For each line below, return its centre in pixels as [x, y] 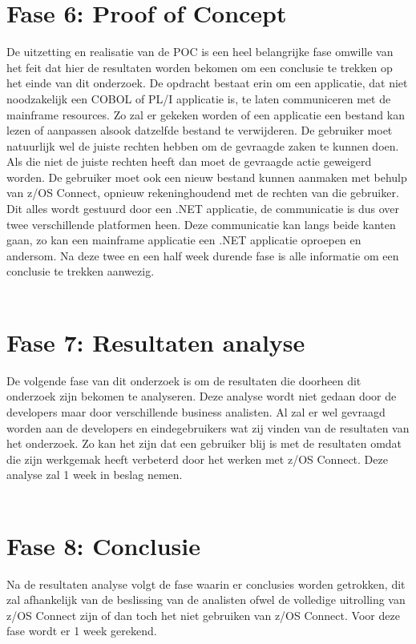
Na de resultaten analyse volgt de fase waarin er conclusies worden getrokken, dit [206, 584]
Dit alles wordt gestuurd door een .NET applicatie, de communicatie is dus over [203, 209]
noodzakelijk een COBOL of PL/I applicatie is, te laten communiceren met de [199, 98]
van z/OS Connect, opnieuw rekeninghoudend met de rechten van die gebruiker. [203, 193]
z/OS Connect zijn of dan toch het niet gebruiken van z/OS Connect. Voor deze [203, 615]
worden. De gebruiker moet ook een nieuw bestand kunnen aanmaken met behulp [207, 177]
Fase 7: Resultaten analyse [156, 342]
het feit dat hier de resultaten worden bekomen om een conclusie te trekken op [200, 67]
